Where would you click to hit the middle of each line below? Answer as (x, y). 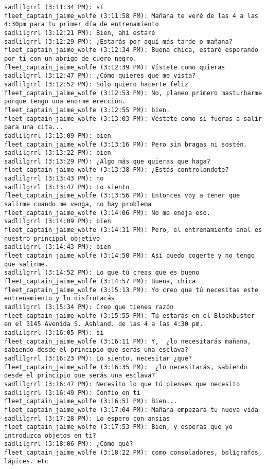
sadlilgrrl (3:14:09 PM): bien (58, 221)
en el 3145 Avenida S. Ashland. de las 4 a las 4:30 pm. (104, 324)
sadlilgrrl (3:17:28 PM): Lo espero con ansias (87, 418)
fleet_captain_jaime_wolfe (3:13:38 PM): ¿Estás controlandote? (117, 170)
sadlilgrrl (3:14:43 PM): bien (58, 247)
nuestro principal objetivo (52, 238)
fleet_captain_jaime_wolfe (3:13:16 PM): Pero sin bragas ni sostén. (126, 144)
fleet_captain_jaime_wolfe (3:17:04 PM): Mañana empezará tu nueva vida (131, 410)
